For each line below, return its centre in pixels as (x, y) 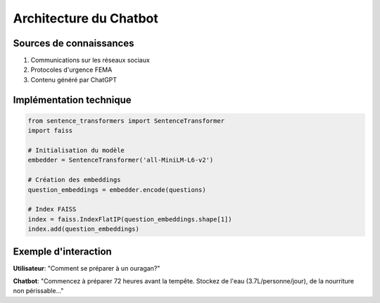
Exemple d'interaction (62, 251)
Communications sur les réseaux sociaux (90, 60)
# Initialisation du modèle (76, 150)
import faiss (50, 131)
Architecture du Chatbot (85, 18)
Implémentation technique (72, 99)
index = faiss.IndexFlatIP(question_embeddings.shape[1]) (130, 219)
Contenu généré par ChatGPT (74, 79)
